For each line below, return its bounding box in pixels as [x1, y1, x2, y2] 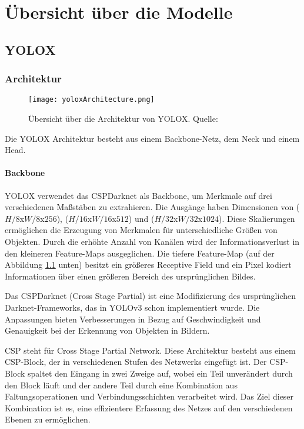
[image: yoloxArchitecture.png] [28, 95, 155, 104]
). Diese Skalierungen [219, 212, 295, 224]
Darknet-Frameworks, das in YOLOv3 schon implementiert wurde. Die [5, 301, 260, 313]
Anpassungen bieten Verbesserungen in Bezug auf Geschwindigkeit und [5, 312, 261, 325]
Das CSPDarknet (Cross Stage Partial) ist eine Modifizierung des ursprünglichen [5, 290, 296, 302]
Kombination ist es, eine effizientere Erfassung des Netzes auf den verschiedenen [5, 401, 293, 414]
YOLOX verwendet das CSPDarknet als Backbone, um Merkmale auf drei [5, 189, 272, 201]
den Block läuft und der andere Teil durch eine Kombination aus [5, 378, 238, 391]
